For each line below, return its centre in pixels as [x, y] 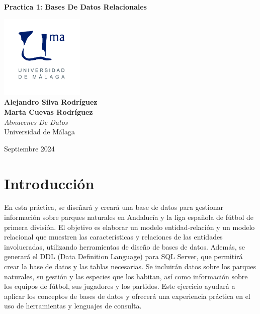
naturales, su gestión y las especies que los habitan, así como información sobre [126, 276]
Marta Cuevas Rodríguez [49, 111]
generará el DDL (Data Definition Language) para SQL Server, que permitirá [123, 256]
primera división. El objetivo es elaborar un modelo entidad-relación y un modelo [129, 227]
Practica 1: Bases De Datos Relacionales [75, 7]
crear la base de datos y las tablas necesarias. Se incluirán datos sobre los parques [130, 266]
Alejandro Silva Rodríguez [51, 102]
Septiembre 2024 [29, 148]
